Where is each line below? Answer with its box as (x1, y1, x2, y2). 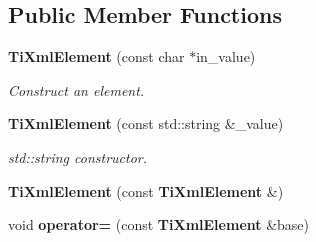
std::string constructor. (8, 146, 148, 167)
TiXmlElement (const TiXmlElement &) (8, 180, 284, 201)
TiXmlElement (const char (8, 46, 185, 67)
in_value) (196, 46, 256, 67)
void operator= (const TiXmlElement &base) (8, 214, 310, 235)
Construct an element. (8, 79, 145, 100)
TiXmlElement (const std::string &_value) (8, 113, 284, 134)
